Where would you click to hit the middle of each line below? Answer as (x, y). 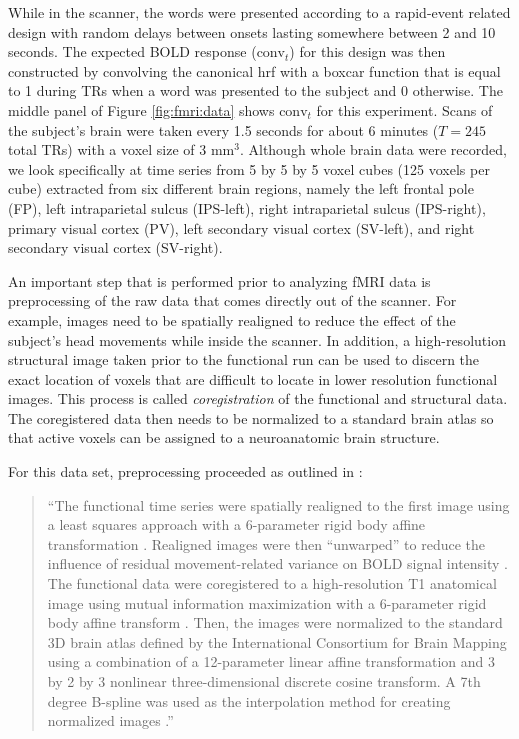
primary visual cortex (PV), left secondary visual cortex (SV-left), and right (241, 227)
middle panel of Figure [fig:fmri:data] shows (141, 109)
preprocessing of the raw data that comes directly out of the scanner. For (232, 300)
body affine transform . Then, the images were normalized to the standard (275, 622)
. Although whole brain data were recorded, (373, 149)
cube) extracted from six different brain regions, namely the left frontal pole (241, 188)
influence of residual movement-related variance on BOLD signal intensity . (278, 563)
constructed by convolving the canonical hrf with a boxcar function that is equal (254, 70)
